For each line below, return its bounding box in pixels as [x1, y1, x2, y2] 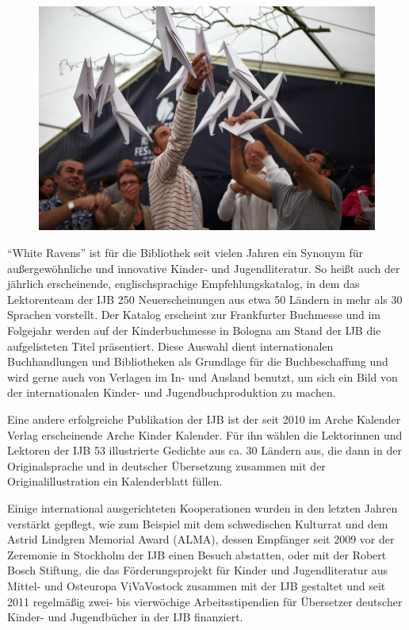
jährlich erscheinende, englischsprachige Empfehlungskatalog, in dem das [7, 275, 360, 292]
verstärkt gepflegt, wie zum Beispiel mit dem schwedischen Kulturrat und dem [7, 515, 388, 532]
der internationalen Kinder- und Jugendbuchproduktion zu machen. [7, 384, 336, 401]
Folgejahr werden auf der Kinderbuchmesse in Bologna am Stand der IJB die [7, 322, 381, 339]
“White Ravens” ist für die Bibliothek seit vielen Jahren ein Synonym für [7, 244, 363, 261]
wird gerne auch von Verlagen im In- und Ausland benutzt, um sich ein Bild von [7, 368, 398, 385]
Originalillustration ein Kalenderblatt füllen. [7, 473, 223, 490]
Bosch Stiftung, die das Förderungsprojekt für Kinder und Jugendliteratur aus [7, 562, 388, 578]
